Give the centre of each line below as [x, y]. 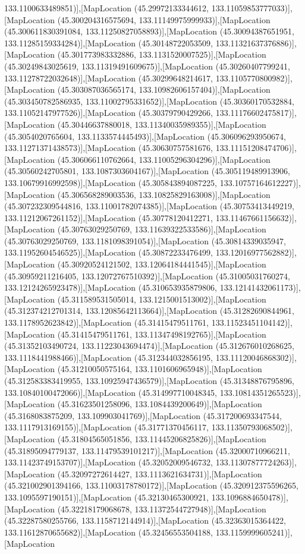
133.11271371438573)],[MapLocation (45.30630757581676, [109, 148]
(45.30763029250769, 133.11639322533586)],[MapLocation [162, 229]
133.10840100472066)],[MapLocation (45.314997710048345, [111, 392]
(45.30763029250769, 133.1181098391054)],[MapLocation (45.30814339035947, [145, 240]
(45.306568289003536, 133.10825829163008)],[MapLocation [164, 194]
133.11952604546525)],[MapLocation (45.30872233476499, [109, 252]
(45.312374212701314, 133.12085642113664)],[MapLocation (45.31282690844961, [149, 311]
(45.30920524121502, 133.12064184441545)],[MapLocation [162, 264]
